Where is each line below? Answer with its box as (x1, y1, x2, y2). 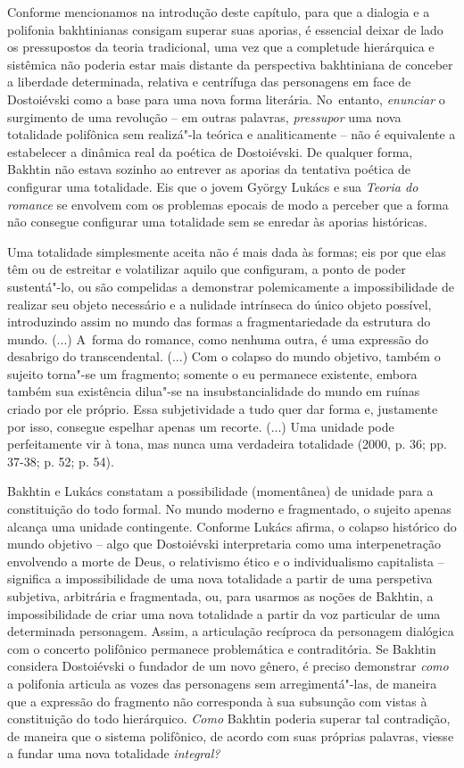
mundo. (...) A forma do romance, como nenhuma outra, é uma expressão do (7, 329, 429, 348)
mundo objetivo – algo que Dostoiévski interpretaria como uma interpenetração (7, 534, 441, 553)
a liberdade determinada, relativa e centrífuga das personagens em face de (7, 72, 411, 91)
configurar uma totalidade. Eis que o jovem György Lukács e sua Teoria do (7, 177, 418, 195)
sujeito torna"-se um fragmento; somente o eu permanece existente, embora (7, 364, 418, 383)
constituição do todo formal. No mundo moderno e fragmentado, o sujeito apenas (7, 500, 452, 518)
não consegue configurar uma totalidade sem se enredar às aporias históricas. (7, 212, 427, 231)
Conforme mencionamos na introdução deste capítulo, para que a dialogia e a (7, 3, 430, 21)
